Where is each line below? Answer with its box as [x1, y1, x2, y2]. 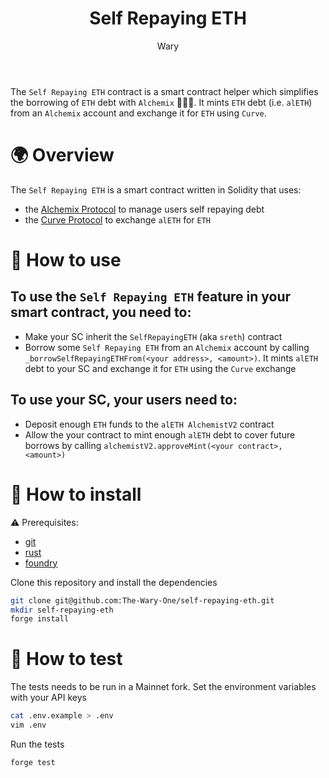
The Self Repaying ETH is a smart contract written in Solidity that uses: [10, 183, 302, 196]
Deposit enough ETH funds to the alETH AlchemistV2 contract [24, 418, 275, 430]
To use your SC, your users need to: [10, 392, 238, 409]
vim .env [10, 720, 47, 731]
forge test [10, 757, 56, 767]
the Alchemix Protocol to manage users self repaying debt [24, 203, 265, 215]
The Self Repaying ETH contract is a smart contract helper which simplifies [10, 85, 319, 97]
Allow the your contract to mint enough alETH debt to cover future [24, 428, 296, 441]
